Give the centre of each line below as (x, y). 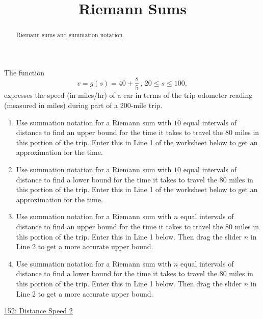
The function (24, 72)
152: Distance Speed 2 (38, 311)
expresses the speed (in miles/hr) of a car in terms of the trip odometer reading (128, 95)
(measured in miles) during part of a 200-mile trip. (83, 105)
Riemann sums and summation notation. (70, 35)
